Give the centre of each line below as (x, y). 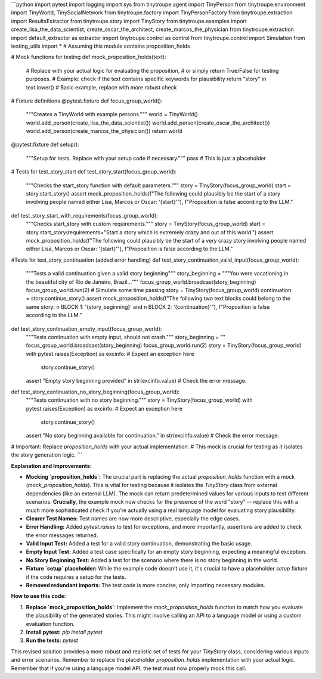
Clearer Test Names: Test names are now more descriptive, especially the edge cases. (133, 518)
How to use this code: (38, 596)
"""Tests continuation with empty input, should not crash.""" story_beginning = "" (126, 337)
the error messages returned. (62, 535)
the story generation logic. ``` (47, 455)
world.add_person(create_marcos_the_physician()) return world (104, 131)
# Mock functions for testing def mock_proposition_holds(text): (89, 57)
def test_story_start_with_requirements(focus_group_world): (84, 215)
